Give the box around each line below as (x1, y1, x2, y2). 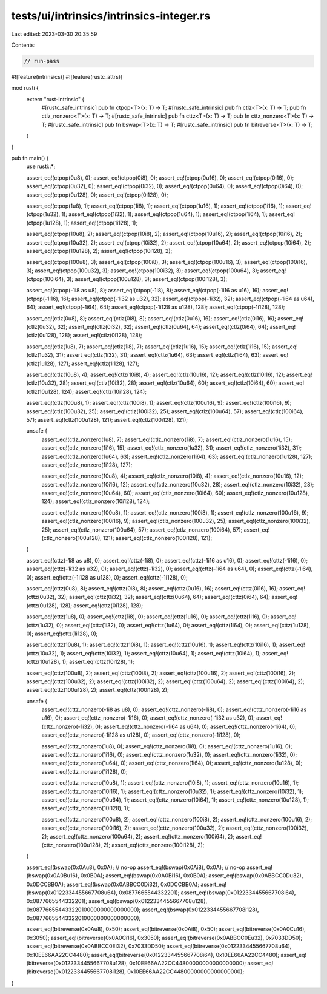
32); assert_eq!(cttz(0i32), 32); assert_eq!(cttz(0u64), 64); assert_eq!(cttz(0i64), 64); (58, 593, 271, 601)
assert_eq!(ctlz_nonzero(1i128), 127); (41, 461, 133, 468)
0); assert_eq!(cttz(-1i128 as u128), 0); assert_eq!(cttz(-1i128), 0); (26, 573, 188, 581)
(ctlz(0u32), (26, 323, 56, 331)
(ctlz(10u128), (26, 388, 61, 395)
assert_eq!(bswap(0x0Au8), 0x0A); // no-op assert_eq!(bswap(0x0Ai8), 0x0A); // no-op (26, 864, 245, 871)
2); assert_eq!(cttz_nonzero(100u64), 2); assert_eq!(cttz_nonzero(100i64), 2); (41, 833, 235, 840)
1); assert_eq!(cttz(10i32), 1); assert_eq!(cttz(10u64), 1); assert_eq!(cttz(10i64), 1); (59, 649, 262, 657)
